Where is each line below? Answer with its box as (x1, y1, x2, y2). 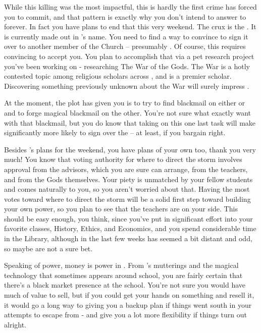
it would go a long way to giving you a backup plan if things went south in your (4, 299, 252, 310)
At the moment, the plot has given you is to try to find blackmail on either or (4, 97, 245, 108)
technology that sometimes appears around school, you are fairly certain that (4, 269, 243, 280)
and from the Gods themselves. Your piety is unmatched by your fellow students (4, 174, 253, 184)
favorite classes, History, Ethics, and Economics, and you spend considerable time (4, 223, 256, 234)
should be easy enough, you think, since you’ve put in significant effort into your (4, 213, 253, 224)
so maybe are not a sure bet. (4, 243, 93, 253)
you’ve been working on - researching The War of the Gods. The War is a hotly (4, 61, 250, 71)
